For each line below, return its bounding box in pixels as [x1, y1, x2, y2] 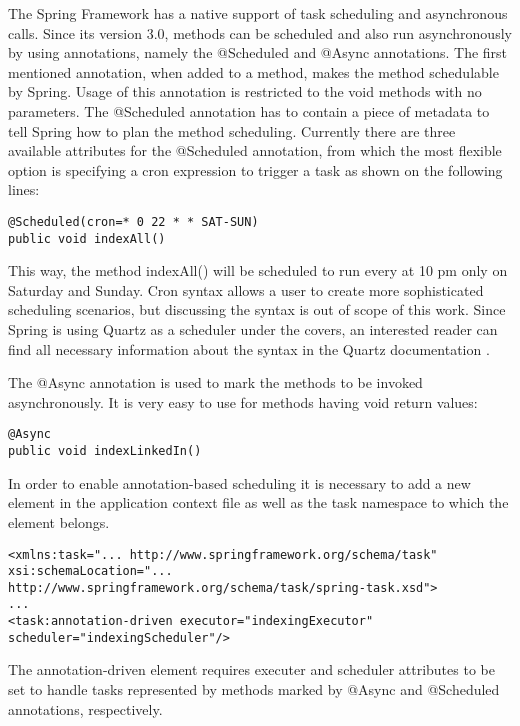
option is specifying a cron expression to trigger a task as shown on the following [8, 159, 503, 180]
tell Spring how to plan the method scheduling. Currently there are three [8, 120, 456, 141]
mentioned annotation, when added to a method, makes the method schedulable [8, 61, 499, 82]
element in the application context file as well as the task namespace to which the [8, 492, 509, 513]
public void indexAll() [8, 231, 166, 246]
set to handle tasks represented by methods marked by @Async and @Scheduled [8, 679, 500, 700]
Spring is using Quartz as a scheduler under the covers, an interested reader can [8, 319, 498, 340]
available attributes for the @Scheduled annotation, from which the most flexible [8, 140, 502, 161]
